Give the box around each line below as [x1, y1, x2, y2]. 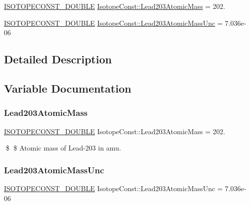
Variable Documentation [4, 80, 131, 96]
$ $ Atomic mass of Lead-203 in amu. [5, 143, 121, 153]
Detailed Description [4, 51, 112, 67]
